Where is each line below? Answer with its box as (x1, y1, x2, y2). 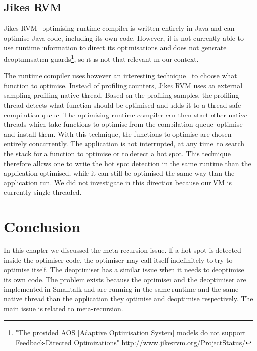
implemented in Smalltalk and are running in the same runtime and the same (4, 284, 239, 294)
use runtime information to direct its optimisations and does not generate (4, 42, 227, 53)
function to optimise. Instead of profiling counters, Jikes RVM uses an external (4, 80, 243, 90)
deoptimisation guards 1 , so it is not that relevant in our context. (4, 52, 199, 64)
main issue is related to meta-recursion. (4, 303, 123, 313)
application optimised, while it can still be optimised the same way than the (4, 168, 235, 178)
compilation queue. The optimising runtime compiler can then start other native (4, 109, 247, 119)
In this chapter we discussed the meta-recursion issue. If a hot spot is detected (4, 245, 241, 255)
